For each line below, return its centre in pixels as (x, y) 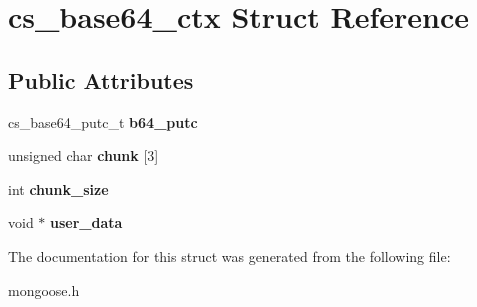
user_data (86, 222)
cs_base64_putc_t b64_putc (103, 121)
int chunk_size (58, 188)
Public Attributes (101, 79)
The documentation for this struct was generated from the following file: (229, 255)
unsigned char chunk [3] (83, 155)
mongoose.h (44, 289)
